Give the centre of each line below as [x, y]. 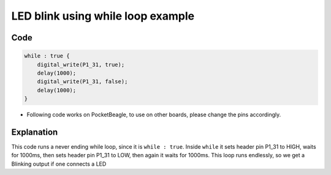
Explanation [35, 132]
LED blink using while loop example [103, 16]
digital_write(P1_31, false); [82, 82]
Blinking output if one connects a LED [59, 164]
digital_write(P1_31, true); [81, 65]
